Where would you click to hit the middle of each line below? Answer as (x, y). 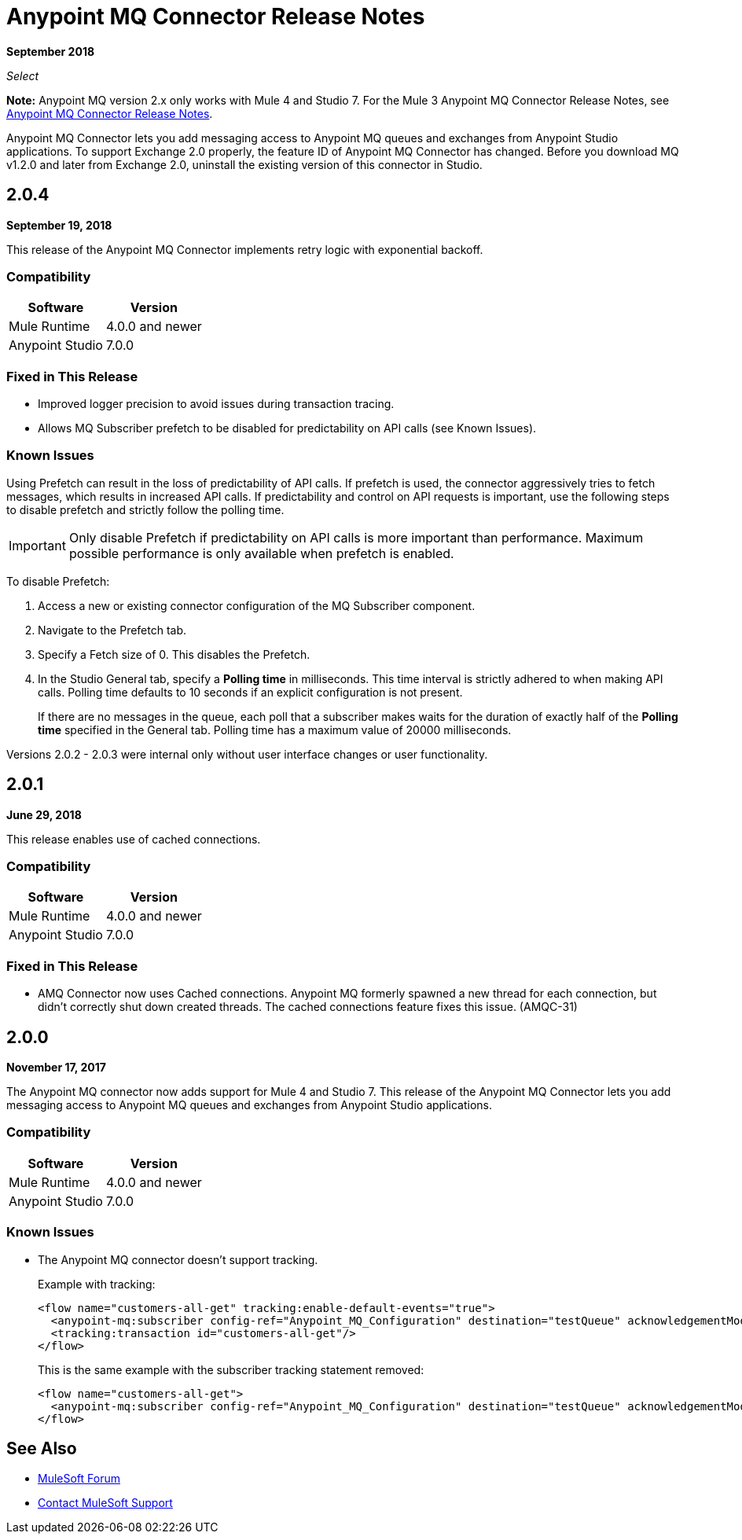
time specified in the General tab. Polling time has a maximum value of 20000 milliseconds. (275, 730)
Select (23, 75)
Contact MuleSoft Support (105, 1503)
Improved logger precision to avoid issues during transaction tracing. (216, 404)
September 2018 (51, 51)
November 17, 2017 (56, 1068)
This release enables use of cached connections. (134, 839)
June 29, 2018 (44, 814)
